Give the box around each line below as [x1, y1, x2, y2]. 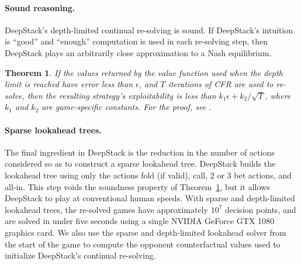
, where [265, 89, 291, 101]
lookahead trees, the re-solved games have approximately [5, 203, 208, 215]
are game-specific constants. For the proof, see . [41, 101, 212, 113]
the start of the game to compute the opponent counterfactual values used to [5, 238, 281, 250]
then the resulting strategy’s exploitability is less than [27, 89, 216, 101]
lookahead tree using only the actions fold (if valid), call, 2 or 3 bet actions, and [5, 168, 292, 181]
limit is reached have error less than [5, 78, 133, 90]
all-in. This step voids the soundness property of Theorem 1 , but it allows [5, 180, 270, 192]
